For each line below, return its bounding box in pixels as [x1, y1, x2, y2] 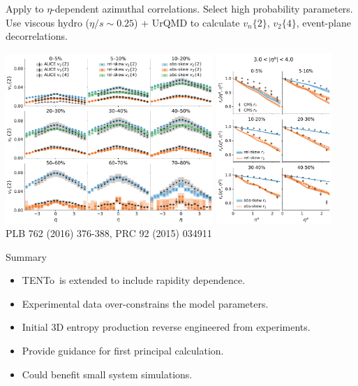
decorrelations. [6, 29, 68, 43]
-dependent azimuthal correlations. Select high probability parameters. [52, 1, 353, 15]
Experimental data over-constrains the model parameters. [22, 296, 269, 310]
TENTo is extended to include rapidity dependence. [22, 273, 246, 287]
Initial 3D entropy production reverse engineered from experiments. [22, 320, 311, 334]
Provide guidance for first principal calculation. [22, 343, 224, 358]
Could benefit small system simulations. [22, 366, 193, 381]
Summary [6, 249, 47, 264]
